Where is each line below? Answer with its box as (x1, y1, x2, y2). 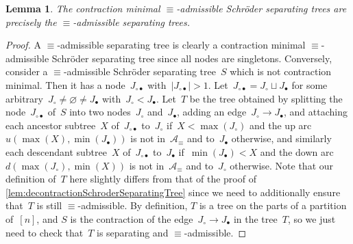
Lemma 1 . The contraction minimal (5, 1, 160, 15)
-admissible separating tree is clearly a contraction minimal (57, 38, 306, 52)
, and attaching (284, 105, 348, 119)
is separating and (97, 225, 169, 239)
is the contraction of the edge (70, 211, 193, 226)
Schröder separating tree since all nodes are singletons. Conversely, (51, 51, 332, 65)
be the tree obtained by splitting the (189, 91, 343, 105)
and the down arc (260, 144, 334, 159)
